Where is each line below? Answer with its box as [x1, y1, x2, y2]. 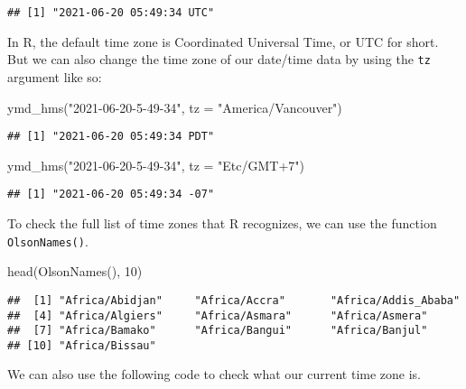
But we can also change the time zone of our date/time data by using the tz [7, 50, 431, 69]
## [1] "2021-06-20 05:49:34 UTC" [7, 6, 215, 19]
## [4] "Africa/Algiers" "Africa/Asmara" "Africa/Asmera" [7, 309, 428, 322]
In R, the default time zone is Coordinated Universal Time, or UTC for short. [7, 32, 439, 51]
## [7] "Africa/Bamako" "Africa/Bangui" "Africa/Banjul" [7, 324, 428, 338]
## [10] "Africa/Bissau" [7, 338, 156, 352]
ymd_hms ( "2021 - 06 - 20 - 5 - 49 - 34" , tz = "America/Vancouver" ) [7, 97, 342, 116]
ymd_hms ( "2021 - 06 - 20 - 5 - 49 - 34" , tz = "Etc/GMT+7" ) [7, 155, 305, 174]
